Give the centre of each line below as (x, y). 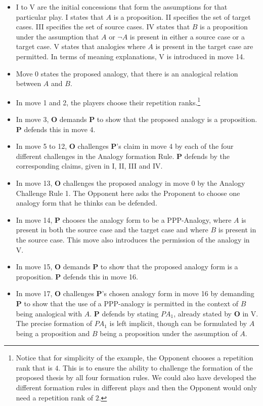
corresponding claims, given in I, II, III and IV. (89, 166)
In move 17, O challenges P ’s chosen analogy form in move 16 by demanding (135, 293)
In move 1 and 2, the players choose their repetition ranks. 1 (108, 101)
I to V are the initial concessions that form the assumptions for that (122, 7)
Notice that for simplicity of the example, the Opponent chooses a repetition (135, 358)
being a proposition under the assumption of (169, 333)
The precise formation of (54, 323)
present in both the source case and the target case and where (112, 230)
